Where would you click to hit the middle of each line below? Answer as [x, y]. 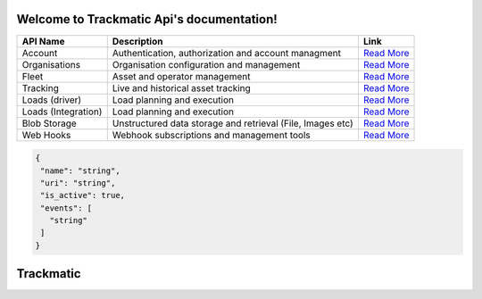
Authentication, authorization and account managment [226, 53]
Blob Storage [50, 123]
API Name [43, 41]
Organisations [51, 64]
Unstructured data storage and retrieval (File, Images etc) [233, 123]
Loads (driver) [52, 100]
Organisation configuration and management [206, 64]
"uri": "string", [78, 183]
